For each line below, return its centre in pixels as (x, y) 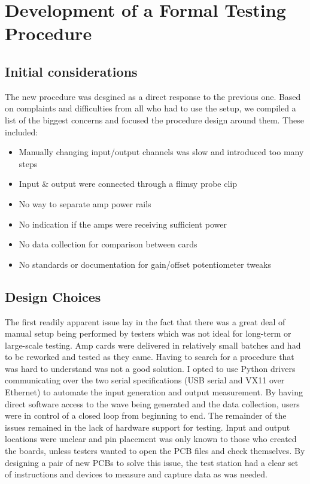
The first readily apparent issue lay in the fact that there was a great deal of (145, 321)
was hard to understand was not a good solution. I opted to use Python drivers (150, 368)
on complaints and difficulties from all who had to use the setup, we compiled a (151, 108)
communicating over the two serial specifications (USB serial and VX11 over (145, 380)
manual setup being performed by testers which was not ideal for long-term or (148, 333)
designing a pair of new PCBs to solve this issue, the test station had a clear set (152, 462)
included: (22, 131)
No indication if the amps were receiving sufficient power (123, 224)
